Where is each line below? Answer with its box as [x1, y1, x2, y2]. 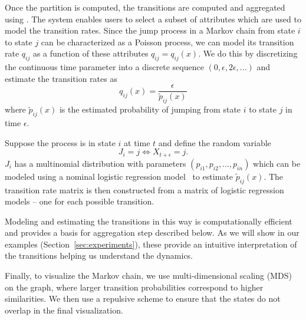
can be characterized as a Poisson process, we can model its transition [41, 35, 294, 48]
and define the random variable [158, 136, 271, 149]
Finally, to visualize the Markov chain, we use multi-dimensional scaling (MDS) [5, 269, 292, 282]
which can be [253, 157, 301, 169]
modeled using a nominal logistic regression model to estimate [5, 170, 233, 182]
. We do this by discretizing [198, 47, 298, 60]
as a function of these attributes [32, 47, 149, 60]
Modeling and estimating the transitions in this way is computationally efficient [5, 215, 292, 227]
